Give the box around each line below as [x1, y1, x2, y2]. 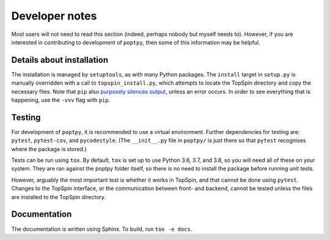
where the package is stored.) [11, 145, 87, 152]
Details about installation [11, 55, 109, 65]
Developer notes [11, 9, 97, 23]
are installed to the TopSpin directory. [11, 193, 106, 200]
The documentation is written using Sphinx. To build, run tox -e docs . [11, 225, 193, 233]
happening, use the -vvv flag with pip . [11, 96, 111, 104]
